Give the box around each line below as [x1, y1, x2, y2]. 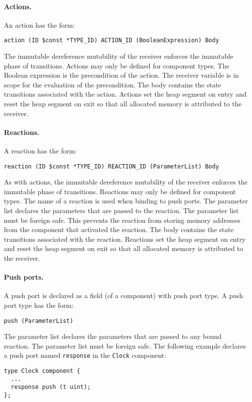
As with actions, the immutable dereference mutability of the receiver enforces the [4, 177, 248, 187]
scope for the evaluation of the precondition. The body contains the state [4, 79, 221, 89]
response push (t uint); [11, 384, 91, 391]
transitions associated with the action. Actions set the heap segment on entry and [4, 89, 247, 99]
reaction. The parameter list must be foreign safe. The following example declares [4, 340, 246, 351]
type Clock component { [4, 368, 80, 375]
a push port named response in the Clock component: [4, 350, 166, 360]
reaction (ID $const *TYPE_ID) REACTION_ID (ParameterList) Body [4, 163, 219, 170]
